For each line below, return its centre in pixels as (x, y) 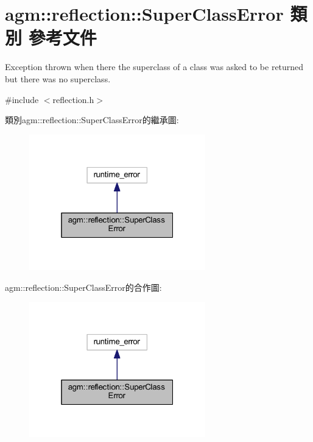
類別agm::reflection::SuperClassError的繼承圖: (92, 120)
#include (22, 99)
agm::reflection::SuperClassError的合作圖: (83, 287)
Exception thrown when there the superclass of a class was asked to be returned (154, 67)
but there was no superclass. (58, 78)
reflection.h (73, 99)
